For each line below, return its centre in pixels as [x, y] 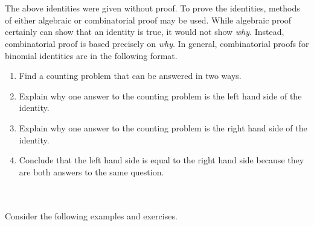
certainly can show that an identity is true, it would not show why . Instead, [145, 32]
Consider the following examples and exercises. [91, 215]
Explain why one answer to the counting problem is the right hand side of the [163, 127]
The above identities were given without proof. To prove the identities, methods [152, 8]
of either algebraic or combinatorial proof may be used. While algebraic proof [148, 20]
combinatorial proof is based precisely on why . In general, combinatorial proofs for [157, 43]
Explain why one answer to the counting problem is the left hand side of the [160, 96]
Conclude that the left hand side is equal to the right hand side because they [162, 160]
